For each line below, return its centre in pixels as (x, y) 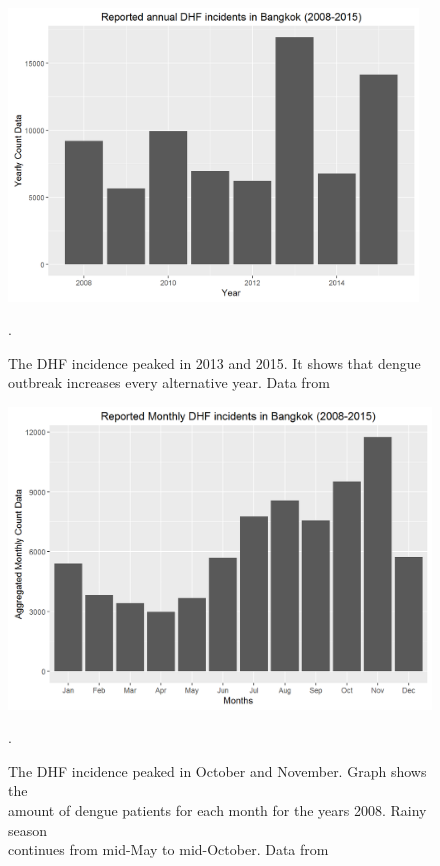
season (28, 829)
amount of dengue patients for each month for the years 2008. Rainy (217, 810)
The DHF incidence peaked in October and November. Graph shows (217, 770)
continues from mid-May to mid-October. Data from (168, 849)
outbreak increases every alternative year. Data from (169, 382)
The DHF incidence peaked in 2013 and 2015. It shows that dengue (214, 362)
